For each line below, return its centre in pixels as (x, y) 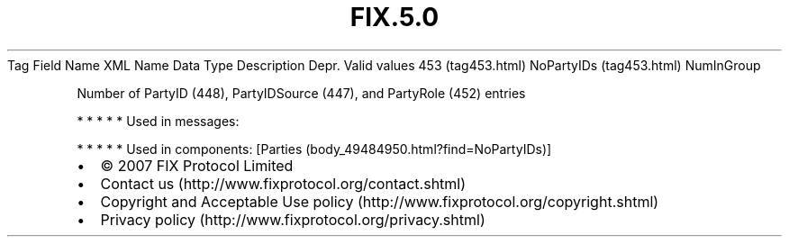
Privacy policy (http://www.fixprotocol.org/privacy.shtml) (293, 219)
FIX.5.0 (394, 17)
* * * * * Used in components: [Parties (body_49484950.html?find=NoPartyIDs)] (314, 149)
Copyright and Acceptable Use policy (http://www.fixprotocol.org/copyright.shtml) (380, 201)
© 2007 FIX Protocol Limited (197, 165)
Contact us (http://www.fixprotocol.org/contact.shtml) (283, 183)
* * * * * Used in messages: (158, 121)
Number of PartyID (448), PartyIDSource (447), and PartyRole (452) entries (301, 93)
